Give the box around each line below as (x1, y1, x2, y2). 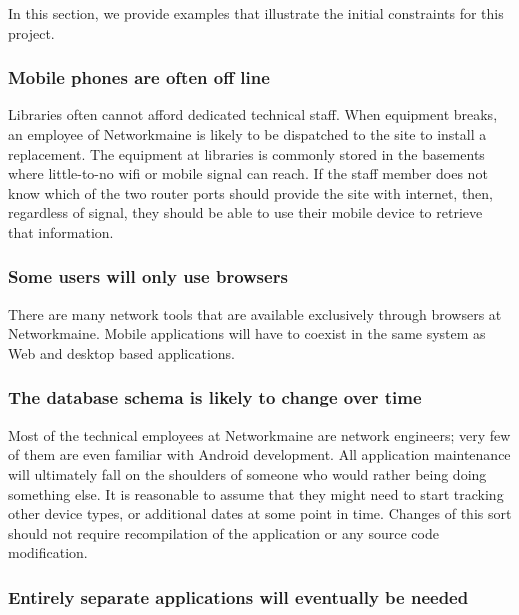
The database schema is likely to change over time (8, 385, 422, 410)
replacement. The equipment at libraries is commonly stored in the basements (8, 143, 485, 164)
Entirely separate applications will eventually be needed (8, 584, 469, 609)
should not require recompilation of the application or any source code (8, 522, 439, 543)
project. (8, 22, 55, 43)
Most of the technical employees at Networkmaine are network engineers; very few (8, 424, 511, 445)
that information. (8, 221, 114, 242)
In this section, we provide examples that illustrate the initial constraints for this (8, 3, 504, 23)
